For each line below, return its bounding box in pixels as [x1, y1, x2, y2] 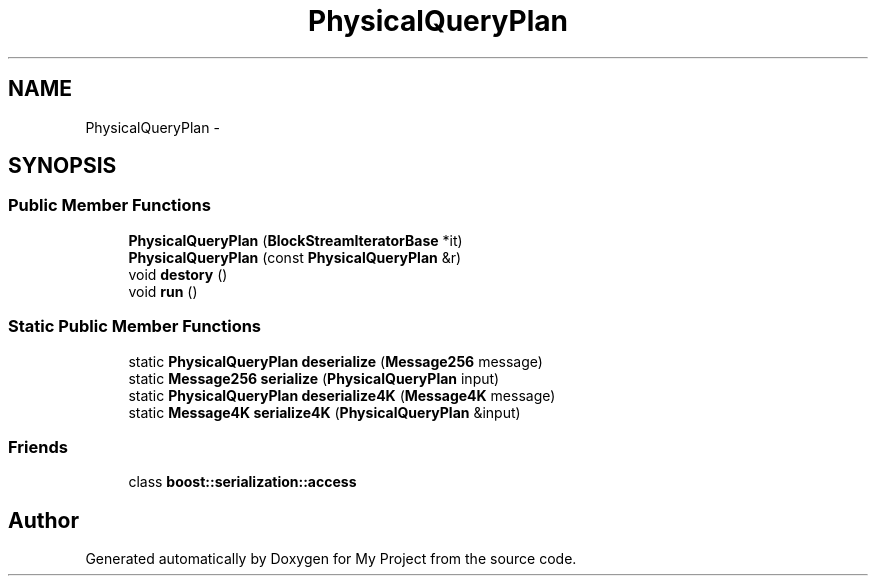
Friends [8, 436, 68, 457]
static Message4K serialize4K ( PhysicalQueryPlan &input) [128, 403, 521, 421]
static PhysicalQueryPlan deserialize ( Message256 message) [128, 352, 543, 370]
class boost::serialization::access [128, 473, 357, 491]
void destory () [128, 265, 228, 283]
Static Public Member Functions [8, 316, 262, 337]
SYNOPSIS [8, 153, 117, 179]
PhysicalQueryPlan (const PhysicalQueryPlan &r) [128, 248, 462, 266]
